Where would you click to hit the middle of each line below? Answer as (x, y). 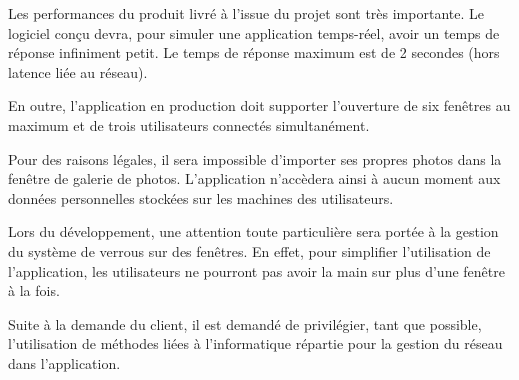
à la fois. (34, 290)
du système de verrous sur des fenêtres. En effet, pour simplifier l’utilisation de (249, 250)
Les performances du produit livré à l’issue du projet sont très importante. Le (246, 13)
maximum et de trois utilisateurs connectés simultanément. (189, 124)
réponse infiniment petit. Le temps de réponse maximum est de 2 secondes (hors (254, 52)
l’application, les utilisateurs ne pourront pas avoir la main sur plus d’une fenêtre (256, 270)
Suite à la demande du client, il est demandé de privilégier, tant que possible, (245, 323)
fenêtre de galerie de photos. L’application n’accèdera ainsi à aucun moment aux (254, 178)
